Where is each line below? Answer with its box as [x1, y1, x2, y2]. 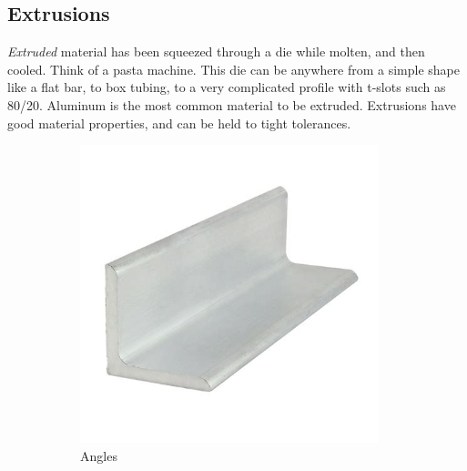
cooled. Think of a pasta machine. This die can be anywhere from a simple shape [7, 59, 460, 78]
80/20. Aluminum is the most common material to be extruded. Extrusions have [7, 95, 456, 114]
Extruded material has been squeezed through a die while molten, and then [7, 42, 425, 61]
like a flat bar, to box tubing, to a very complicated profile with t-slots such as [7, 77, 446, 97]
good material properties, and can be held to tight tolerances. [7, 113, 351, 132]
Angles [80, 445, 117, 465]
